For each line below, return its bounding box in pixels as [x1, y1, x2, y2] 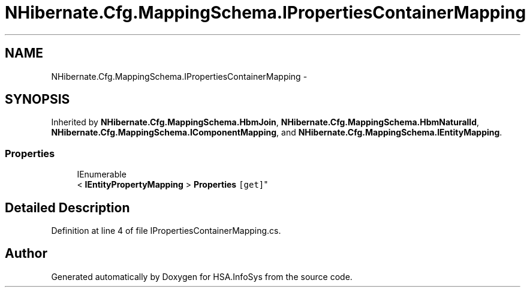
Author [5, 246, 47, 261]
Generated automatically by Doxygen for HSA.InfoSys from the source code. [51, 271, 353, 282]
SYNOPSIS [5, 92, 70, 107]
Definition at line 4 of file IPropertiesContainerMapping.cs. [51, 225, 281, 236]
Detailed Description [5, 200, 130, 215]
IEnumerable [77, 169, 127, 180]
